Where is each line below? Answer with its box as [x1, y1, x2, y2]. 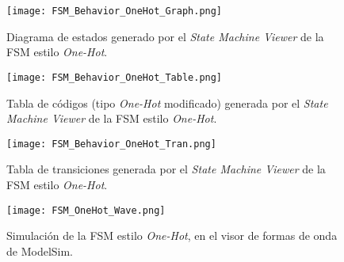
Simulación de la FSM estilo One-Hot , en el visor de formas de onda [6, 227, 338, 244]
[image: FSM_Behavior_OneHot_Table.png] [6, 71, 223, 83]
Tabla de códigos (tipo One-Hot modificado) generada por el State [6, 94, 328, 111]
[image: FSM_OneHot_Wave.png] [6, 204, 166, 216]
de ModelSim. [6, 242, 74, 259]
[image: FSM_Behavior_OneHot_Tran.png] [6, 138, 216, 150]
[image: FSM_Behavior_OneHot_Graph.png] [6, 6, 223, 17]
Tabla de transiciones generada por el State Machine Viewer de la [6, 161, 326, 177]
